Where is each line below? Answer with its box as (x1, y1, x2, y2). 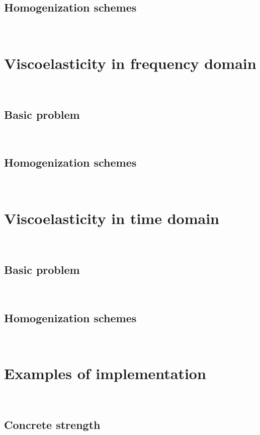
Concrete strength (4, 417, 101, 432)
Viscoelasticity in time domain (4, 207, 219, 228)
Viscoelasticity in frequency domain (4, 52, 256, 73)
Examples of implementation (4, 363, 206, 384)
